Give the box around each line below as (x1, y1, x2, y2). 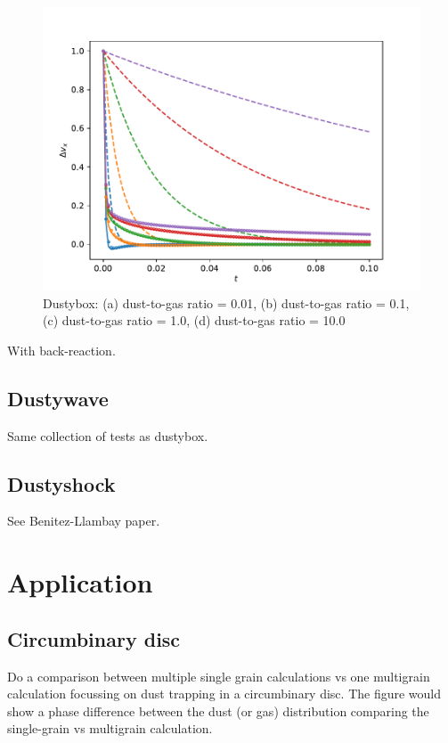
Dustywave (7, 384, 109, 412)
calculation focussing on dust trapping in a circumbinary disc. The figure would (7, 684, 442, 703)
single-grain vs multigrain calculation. (7, 719, 213, 738)
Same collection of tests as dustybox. (7, 426, 208, 445)
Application (7, 564, 153, 600)
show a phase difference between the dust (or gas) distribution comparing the (7, 701, 429, 720)
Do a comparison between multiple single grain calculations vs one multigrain (7, 666, 430, 685)
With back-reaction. (7, 340, 116, 359)
